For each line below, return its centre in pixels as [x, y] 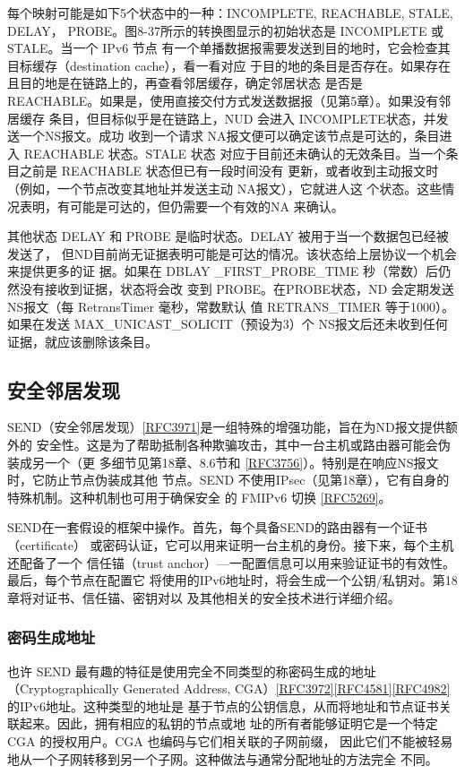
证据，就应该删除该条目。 [82, 341]
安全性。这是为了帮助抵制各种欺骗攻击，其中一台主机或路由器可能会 [237, 445]
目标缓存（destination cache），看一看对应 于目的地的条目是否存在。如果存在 [229, 65]
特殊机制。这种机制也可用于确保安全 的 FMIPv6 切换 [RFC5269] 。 [199, 497]
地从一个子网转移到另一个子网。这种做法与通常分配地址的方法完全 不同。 [223, 758]
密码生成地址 [52, 637]
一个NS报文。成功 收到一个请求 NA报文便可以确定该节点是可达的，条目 [229, 136]
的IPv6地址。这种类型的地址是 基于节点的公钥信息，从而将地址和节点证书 [223, 705]
